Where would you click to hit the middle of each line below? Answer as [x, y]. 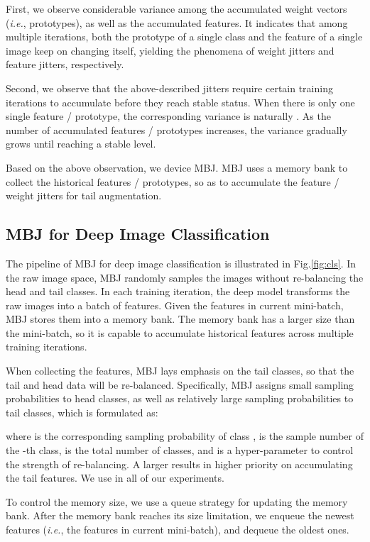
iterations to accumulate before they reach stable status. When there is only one [180, 102]
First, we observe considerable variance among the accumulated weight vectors [176, 9]
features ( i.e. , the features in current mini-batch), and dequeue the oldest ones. [178, 530]
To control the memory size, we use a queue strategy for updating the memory [177, 501]
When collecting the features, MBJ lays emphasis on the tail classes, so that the [180, 371]
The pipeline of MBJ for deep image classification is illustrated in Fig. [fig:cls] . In [181, 263]
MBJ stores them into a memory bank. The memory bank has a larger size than [180, 319]
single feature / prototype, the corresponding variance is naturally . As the [168, 116]
